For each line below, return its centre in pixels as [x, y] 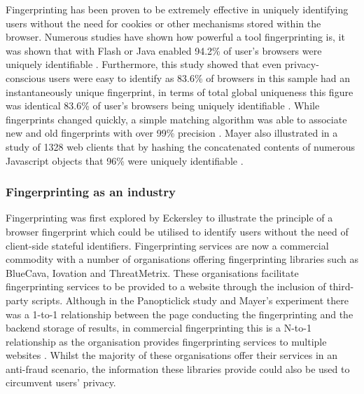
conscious [26, 77]
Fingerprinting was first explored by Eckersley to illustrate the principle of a [169, 218]
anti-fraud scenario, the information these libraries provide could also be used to [178, 368]
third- [342, 286]
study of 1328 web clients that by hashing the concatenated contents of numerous [180, 146]
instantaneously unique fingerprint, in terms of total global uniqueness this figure [180, 91]
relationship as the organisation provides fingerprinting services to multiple [166, 341]
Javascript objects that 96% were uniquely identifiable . [125, 160]
